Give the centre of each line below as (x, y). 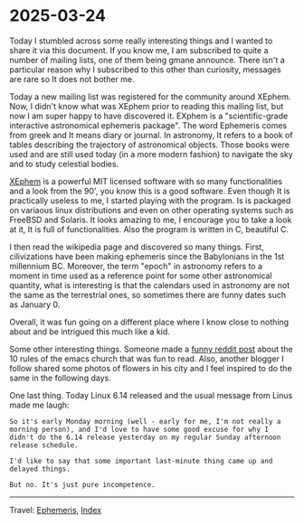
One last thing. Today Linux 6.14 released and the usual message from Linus (151, 395)
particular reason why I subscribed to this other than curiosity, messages (146, 70)
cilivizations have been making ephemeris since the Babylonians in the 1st (147, 256)
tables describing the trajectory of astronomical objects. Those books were (149, 145)
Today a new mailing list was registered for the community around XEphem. (150, 97)
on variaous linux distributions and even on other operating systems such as (152, 210)
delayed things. (40, 469)
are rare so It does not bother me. (72, 79)
